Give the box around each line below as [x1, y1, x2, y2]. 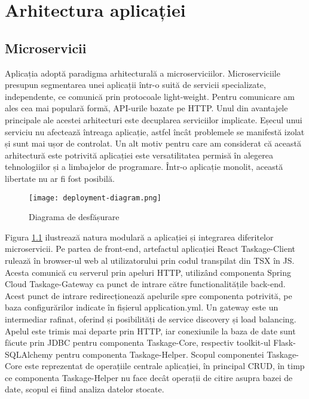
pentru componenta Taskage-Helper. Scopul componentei [55, 348, 264, 360]
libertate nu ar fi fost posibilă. [5, 172, 115, 184]
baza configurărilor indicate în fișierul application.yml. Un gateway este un [5, 301, 279, 313]
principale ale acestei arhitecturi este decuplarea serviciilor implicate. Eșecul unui [5, 113, 302, 126]
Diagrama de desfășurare [29, 211, 120, 223]
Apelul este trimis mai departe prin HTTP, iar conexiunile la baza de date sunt [5, 324, 296, 337]
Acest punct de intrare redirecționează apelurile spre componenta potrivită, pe [5, 289, 292, 301]
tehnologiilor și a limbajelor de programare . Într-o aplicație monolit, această [5, 160, 283, 173]
